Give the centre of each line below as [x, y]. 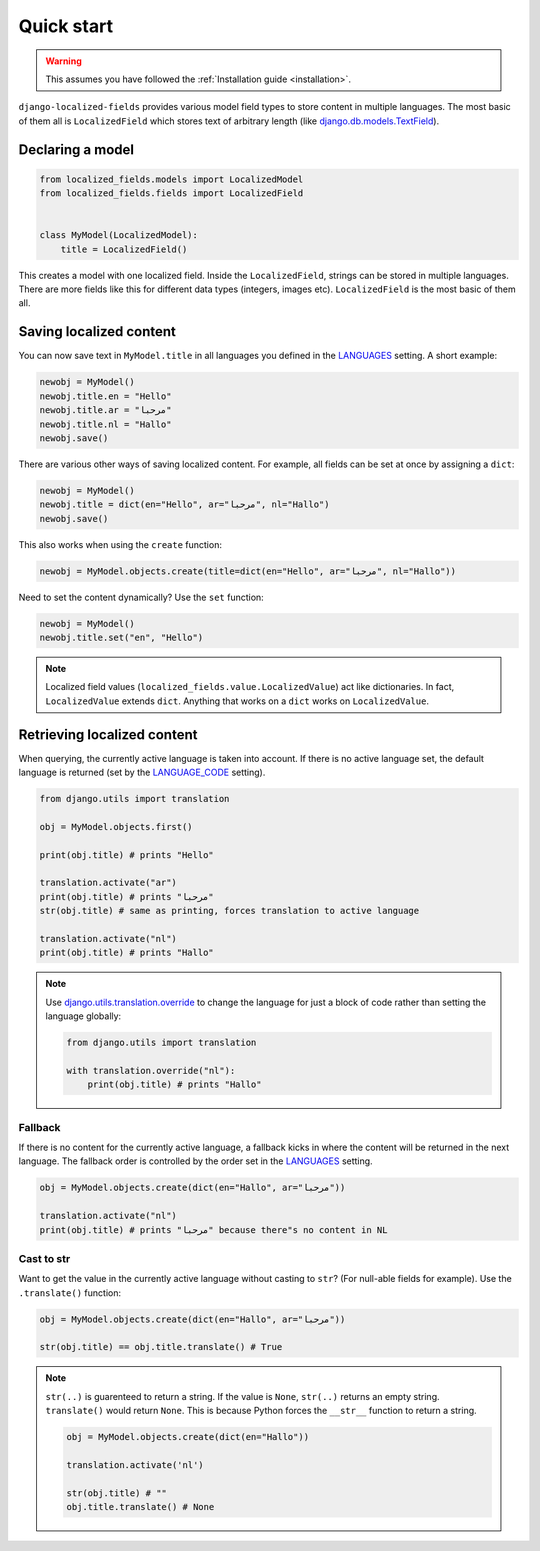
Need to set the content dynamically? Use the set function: [141, 597]
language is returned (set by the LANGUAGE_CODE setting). [142, 772]
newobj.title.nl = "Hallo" [105, 424]
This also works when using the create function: [120, 544]
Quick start [66, 26]
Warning [63, 61]
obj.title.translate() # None [140, 1507]
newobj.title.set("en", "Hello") [121, 637]
